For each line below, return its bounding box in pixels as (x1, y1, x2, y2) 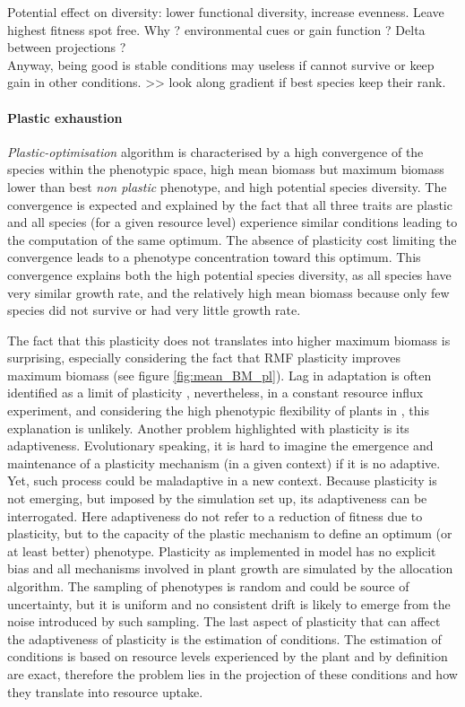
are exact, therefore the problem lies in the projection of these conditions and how (7, 664, 458, 683)
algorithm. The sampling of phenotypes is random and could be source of (7, 577, 409, 596)
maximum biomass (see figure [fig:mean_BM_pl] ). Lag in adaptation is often (7, 365, 432, 384)
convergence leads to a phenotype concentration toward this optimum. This (7, 248, 421, 266)
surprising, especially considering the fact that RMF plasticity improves (7, 348, 400, 367)
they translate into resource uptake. (7, 682, 203, 701)
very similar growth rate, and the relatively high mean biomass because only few (7, 283, 450, 301)
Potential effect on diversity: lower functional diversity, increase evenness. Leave (7, 3, 444, 21)
